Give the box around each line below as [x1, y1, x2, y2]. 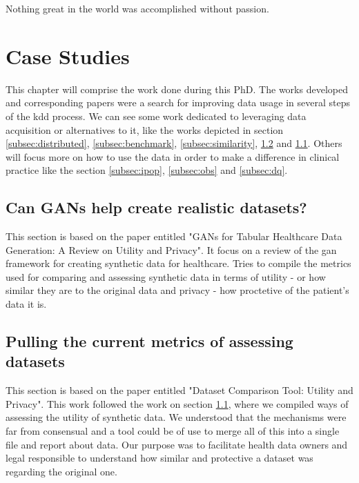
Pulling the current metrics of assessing [6, 331, 293, 352]
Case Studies [6, 41, 130, 70]
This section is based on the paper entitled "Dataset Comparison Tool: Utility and [6, 383, 353, 397]
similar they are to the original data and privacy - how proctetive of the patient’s [6, 283, 349, 297]
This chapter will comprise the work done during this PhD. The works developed [6, 81, 348, 96]
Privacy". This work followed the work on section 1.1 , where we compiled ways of [6, 396, 349, 411]
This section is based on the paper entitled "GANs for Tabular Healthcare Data [6, 229, 342, 244]
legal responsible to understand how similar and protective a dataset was [6, 451, 313, 465]
